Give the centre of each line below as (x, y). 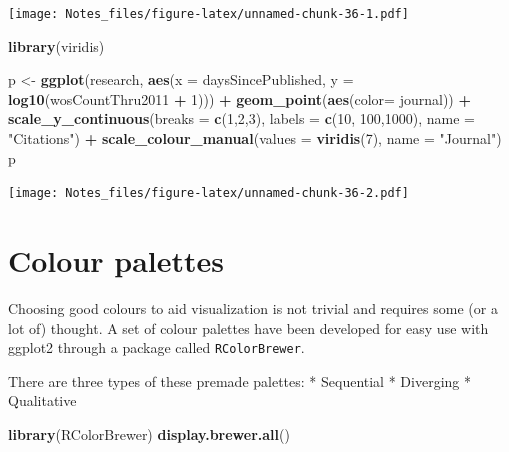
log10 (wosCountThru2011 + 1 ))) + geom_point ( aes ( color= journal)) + (239, 98)
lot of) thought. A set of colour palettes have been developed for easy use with (248, 327)
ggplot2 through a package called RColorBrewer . (156, 347)
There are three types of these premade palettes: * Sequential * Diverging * (239, 380)
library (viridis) (56, 45)
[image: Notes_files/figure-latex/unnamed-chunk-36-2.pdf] (208, 193)
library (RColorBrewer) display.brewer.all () (149, 434)
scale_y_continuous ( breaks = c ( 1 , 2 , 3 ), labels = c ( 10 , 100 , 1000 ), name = (241, 118)
